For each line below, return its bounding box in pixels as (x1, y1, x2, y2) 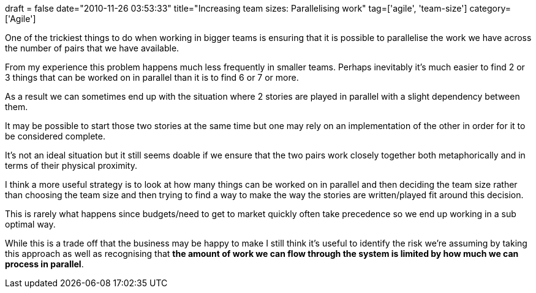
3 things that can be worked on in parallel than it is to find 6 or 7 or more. (5, 72, 299, 83)
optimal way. (5, 219, 56, 229)
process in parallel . (5, 259, 84, 269)
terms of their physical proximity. (5, 160, 137, 171)
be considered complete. (5, 131, 105, 141)
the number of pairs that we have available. (5, 43, 179, 53)
